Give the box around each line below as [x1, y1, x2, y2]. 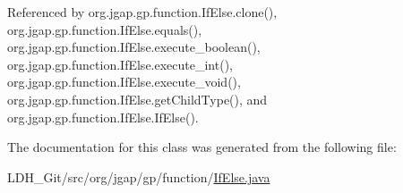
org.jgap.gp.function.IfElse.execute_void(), [7, 72, 241, 91]
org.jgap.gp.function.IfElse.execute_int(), [7, 55, 233, 73]
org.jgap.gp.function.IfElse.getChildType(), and [7, 89, 268, 108]
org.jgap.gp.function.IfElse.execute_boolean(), [7, 38, 261, 56]
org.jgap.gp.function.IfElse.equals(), [7, 20, 202, 38]
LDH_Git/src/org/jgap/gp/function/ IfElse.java [7, 167, 270, 186]
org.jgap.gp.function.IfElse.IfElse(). [7, 107, 199, 126]
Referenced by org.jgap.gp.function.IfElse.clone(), [7, 3, 278, 21]
